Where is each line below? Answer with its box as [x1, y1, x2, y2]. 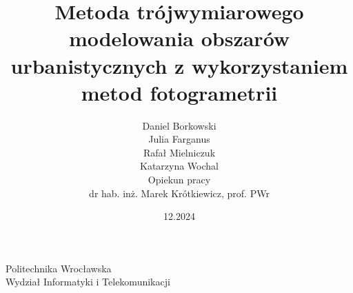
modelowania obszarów [68, 24, 290, 52]
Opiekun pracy [148, 172, 211, 187]
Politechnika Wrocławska [6, 261, 112, 275]
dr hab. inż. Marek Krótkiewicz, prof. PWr [89, 185, 270, 200]
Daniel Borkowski [142, 118, 216, 132]
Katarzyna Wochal [139, 159, 219, 173]
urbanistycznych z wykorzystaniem [10, 51, 348, 79]
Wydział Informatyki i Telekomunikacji [6, 274, 170, 289]
